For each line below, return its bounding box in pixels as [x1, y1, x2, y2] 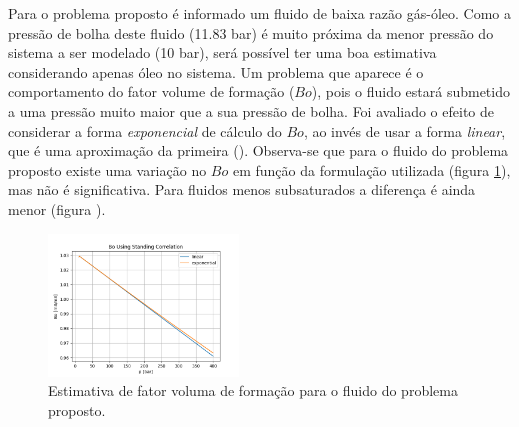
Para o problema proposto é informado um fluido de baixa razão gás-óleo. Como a [8, 3, 511, 23]
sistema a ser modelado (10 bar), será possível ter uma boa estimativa [8, 42, 437, 63]
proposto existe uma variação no [8, 159, 207, 180]
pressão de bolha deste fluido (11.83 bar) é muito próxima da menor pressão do [8, 22, 494, 43]
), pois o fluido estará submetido [311, 81, 510, 102]
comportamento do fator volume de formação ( [8, 81, 295, 102]
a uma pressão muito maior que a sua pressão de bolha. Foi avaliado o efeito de [8, 100, 494, 121]
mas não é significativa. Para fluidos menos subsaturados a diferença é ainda [8, 179, 476, 200]
